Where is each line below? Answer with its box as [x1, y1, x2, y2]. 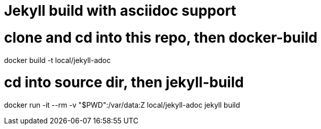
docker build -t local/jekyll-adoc [4, 55, 111, 64]
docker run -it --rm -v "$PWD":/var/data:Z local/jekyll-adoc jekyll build [4, 101, 240, 109]
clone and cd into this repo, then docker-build [4, 28, 317, 46]
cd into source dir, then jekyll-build [4, 74, 244, 91]
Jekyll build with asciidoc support [4, 2, 236, 19]
